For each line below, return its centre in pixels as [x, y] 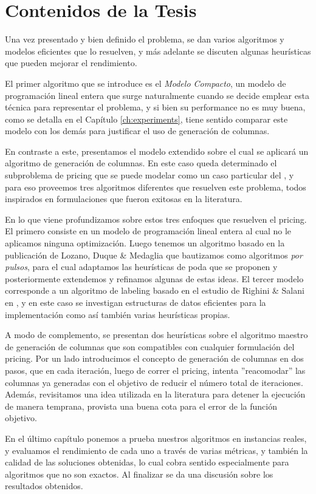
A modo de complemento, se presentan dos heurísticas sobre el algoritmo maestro [156, 335]
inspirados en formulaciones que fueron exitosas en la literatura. [124, 199]
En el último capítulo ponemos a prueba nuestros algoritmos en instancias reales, [156, 438]
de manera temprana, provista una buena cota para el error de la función [141, 406]
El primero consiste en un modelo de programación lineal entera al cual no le [148, 231]
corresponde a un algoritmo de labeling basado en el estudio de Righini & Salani [155, 290]
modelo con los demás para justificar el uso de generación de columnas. [137, 131]
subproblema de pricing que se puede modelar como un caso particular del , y [149, 175]
